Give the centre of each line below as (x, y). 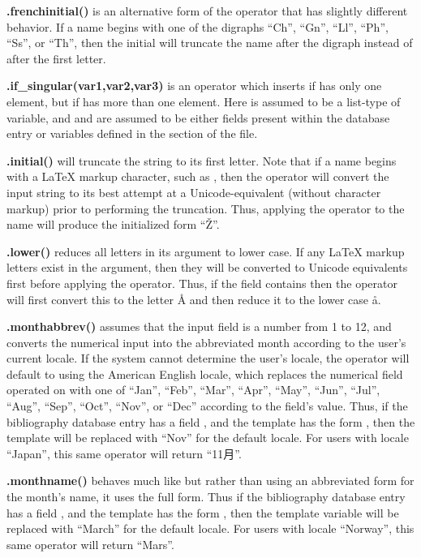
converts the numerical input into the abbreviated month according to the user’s (206, 342)
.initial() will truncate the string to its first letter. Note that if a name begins (202, 160)
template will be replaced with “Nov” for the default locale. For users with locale (208, 438)
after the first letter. (56, 58)
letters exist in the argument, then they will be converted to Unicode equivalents (207, 267)
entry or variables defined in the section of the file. (132, 133)
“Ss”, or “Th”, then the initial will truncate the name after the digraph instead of (210, 43)
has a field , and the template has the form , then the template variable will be (203, 512)
